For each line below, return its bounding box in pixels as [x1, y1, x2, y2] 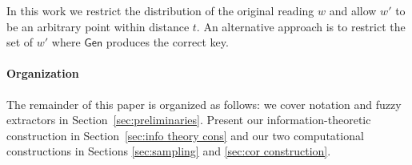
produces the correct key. [106, 34, 229, 50]
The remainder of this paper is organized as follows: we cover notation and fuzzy [6, 95, 402, 112]
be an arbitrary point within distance [6, 18, 190, 34]
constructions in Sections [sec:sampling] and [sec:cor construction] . [6, 143, 331, 159]
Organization [6, 65, 79, 82]
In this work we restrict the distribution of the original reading [6, 2, 314, 18]
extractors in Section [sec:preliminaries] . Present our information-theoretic [6, 111, 371, 128]
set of [6, 34, 34, 50]
